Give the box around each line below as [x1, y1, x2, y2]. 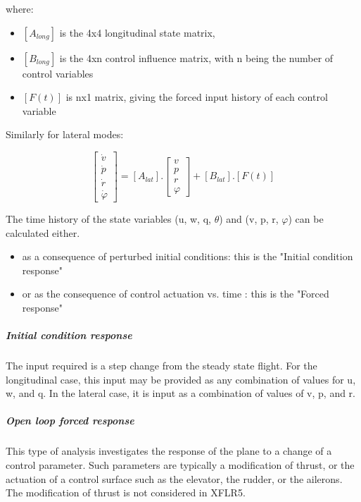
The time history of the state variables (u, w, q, [6, 211, 211, 226]
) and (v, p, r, [219, 211, 279, 226]
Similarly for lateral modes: [6, 127, 124, 142]
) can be [288, 211, 324, 226]
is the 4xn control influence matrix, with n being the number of [59, 50, 334, 65]
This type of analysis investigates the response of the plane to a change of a [6, 443, 332, 458]
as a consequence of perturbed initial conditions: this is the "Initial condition [22, 249, 353, 264]
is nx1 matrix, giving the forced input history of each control [65, 90, 328, 104]
